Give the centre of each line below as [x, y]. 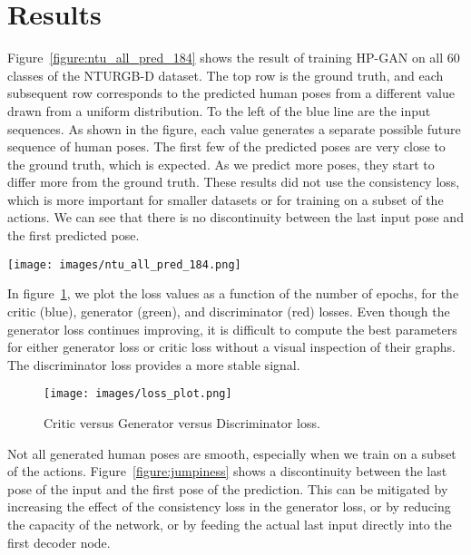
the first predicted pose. [74, 235]
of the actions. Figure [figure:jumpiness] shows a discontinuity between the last [227, 471]
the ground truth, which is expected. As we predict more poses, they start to [221, 164]
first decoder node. [59, 542]
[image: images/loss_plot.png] [138, 394]
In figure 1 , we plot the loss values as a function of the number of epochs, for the [233, 293]
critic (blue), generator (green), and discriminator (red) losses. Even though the [229, 311]
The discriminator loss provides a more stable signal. [154, 364]
